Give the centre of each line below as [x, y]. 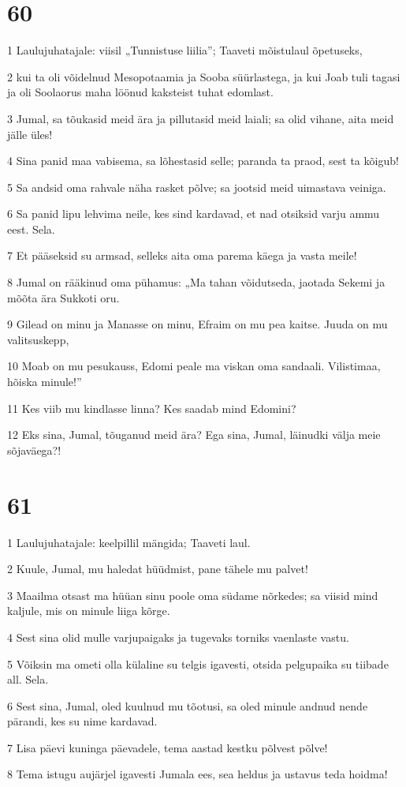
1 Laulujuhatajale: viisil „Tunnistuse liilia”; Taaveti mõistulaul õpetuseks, [185, 50]
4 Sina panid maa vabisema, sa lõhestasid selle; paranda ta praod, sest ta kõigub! [203, 161]
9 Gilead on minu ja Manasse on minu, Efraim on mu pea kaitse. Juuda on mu [197, 324]
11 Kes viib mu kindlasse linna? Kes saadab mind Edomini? [152, 408]
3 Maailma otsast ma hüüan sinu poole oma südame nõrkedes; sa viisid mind [193, 595]
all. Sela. [28, 679]
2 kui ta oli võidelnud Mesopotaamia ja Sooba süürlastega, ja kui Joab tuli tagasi [204, 76]
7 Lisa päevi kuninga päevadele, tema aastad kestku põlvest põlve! [168, 747]
